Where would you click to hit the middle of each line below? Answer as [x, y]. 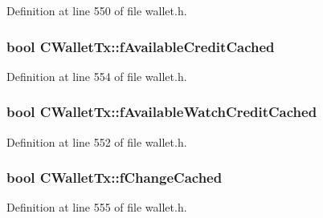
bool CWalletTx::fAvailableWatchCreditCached [162, 112]
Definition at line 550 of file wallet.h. [97, 10]
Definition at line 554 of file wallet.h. [97, 76]
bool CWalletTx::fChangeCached [114, 178]
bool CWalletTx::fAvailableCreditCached [141, 46]
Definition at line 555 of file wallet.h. [97, 207]
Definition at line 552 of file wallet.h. [97, 141]
